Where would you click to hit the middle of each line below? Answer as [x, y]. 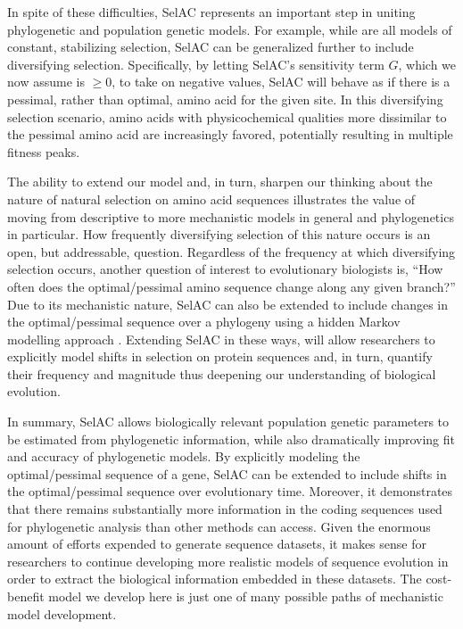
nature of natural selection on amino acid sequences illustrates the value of [211, 199]
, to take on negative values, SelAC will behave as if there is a [281, 82]
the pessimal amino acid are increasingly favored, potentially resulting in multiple [230, 134]
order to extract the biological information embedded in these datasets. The [215, 579]
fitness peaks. [44, 151]
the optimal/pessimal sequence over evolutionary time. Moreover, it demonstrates [230, 491]
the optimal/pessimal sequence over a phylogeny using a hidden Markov [204, 322]
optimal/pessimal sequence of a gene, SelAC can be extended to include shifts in [227, 473]
